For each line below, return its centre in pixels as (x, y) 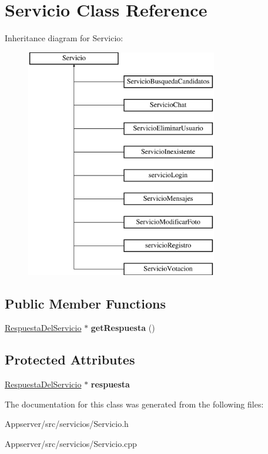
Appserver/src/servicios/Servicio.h (67, 424)
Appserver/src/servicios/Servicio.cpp (71, 444)
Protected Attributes (70, 359)
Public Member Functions (85, 303)
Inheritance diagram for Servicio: (64, 38)
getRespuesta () (123, 328)
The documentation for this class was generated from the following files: (134, 404)
